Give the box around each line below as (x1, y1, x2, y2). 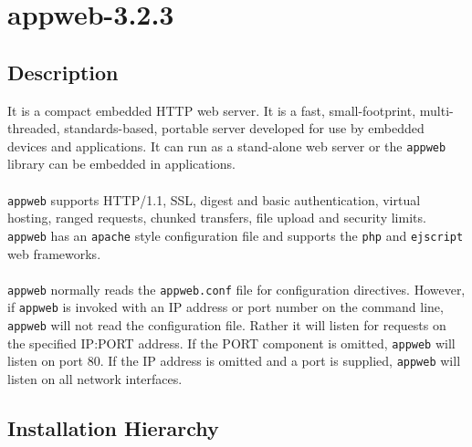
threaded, (7, 119, 60, 138)
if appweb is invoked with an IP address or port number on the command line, (7, 297, 444, 317)
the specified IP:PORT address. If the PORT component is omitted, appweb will (7, 333, 456, 352)
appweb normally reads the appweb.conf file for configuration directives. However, (7, 279, 466, 298)
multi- (419, 100, 454, 120)
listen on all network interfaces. (7, 369, 183, 388)
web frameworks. (7, 244, 101, 263)
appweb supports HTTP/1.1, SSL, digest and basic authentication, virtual (7, 190, 421, 209)
